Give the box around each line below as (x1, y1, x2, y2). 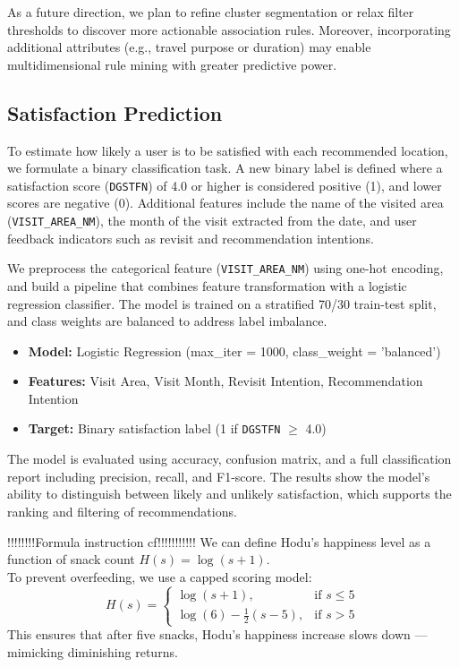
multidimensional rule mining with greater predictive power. (7, 55, 337, 73)
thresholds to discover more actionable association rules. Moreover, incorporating (7, 20, 451, 38)
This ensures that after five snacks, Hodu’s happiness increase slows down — (7, 625, 428, 644)
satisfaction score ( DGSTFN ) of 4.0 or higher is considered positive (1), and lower (7, 175, 442, 194)
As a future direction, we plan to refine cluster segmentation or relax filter (7, 3, 414, 21)
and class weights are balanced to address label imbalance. (7, 312, 327, 330)
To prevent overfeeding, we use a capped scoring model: (7, 567, 312, 586)
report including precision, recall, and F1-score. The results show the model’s (7, 466, 430, 485)
